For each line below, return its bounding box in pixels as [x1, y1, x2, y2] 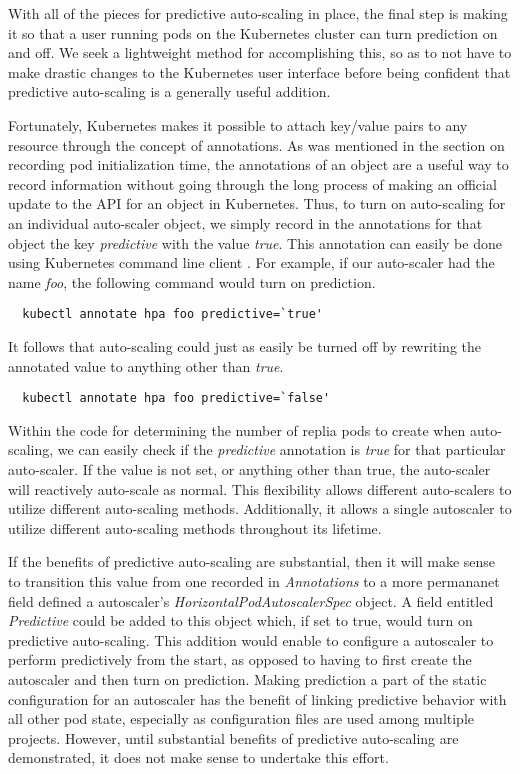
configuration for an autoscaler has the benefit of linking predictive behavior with [8, 688, 507, 709]
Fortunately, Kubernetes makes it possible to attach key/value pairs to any [8, 114, 468, 135]
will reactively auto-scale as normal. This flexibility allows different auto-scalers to [8, 478, 512, 499]
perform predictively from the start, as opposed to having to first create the [8, 649, 472, 670]
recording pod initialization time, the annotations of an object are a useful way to [8, 154, 509, 175]
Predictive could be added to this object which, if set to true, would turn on [8, 610, 473, 631]
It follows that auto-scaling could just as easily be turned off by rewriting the [8, 335, 482, 356]
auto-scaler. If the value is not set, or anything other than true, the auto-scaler [8, 459, 491, 479]
